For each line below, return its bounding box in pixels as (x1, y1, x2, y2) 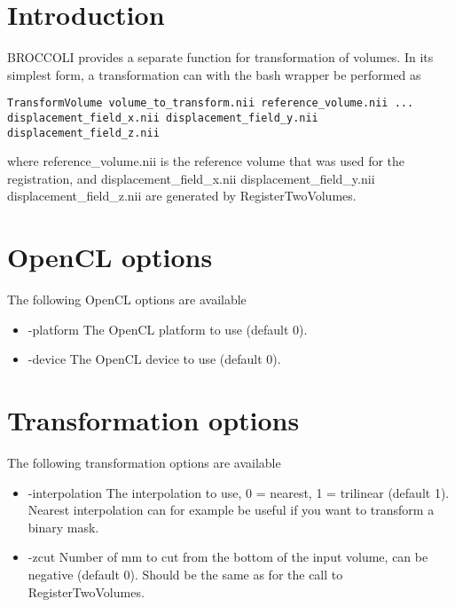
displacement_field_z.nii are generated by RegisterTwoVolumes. (7, 186, 357, 205)
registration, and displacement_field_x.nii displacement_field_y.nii (7, 169, 375, 187)
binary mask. (27, 517, 99, 536)
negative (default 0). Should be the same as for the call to (27, 565, 343, 584)
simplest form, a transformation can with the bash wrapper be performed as (7, 65, 421, 83)
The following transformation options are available (7, 453, 281, 472)
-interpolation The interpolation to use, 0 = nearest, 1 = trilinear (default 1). (27, 483, 450, 501)
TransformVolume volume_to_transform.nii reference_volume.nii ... (7, 97, 414, 110)
